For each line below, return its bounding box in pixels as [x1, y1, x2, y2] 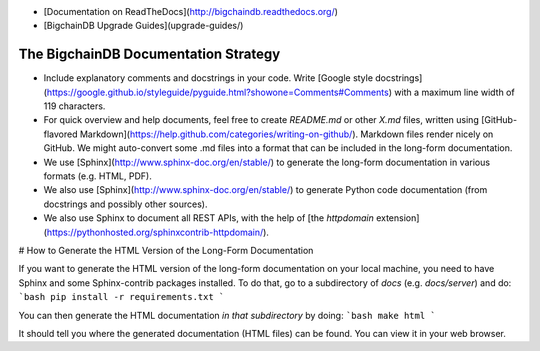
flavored [43, 128, 78, 140]
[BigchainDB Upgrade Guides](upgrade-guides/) [43, 20, 244, 32]
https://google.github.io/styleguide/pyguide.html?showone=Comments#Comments [46, 86, 389, 98]
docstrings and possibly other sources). [43, 198, 208, 210]
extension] [375, 212, 420, 224]
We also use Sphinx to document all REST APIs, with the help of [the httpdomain [43, 212, 374, 224]
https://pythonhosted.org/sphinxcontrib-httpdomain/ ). [46, 226, 270, 238]
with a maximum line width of [393, 86, 515, 98]
